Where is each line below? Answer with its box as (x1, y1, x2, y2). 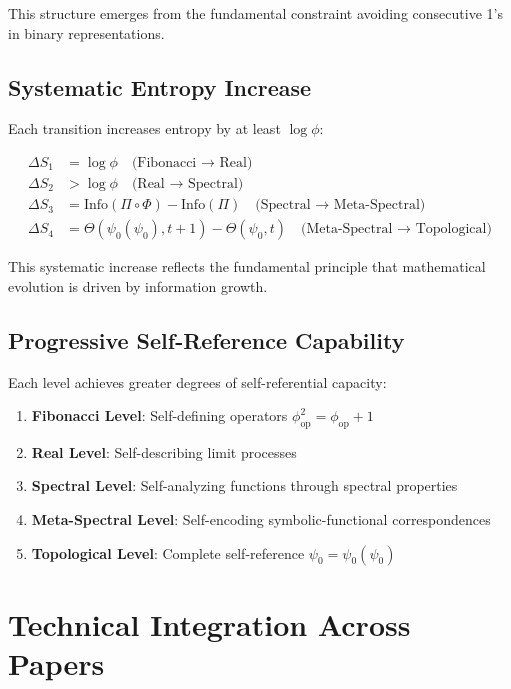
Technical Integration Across (8, 603, 411, 644)
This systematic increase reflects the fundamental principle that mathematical (8, 256, 486, 277)
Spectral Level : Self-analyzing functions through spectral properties (31, 475, 458, 496)
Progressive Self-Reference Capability (8, 324, 405, 355)
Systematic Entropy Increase (8, 71, 312, 102)
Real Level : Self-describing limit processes (31, 441, 297, 462)
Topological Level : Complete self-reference (31, 542, 305, 563)
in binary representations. (8, 22, 165, 43)
